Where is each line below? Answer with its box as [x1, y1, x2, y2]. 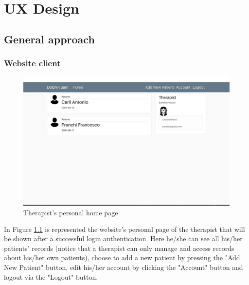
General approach [4, 31, 95, 46]
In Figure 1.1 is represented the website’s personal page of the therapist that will [4, 224, 245, 234]
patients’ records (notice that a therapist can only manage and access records [4, 243, 234, 253]
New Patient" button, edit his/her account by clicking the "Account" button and [4, 262, 243, 272]
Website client [4, 57, 61, 69]
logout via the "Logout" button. [4, 271, 98, 282]
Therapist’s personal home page [23, 207, 118, 217]
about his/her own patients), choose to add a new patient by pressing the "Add [4, 252, 240, 263]
